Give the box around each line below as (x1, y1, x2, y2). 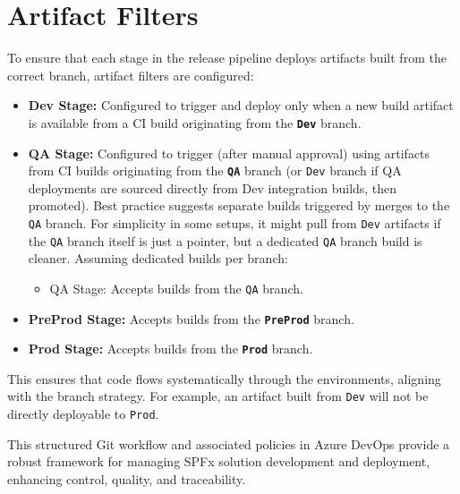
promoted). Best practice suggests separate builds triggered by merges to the (28, 196, 450, 215)
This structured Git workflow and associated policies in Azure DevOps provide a (7, 434, 450, 453)
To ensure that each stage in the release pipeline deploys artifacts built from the (7, 48, 447, 67)
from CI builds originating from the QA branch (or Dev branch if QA (28, 161, 402, 180)
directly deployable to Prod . (7, 405, 159, 423)
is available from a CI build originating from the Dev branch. (28, 113, 362, 132)
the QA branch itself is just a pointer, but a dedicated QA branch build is (28, 231, 422, 250)
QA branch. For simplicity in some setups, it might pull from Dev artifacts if (28, 214, 441, 232)
